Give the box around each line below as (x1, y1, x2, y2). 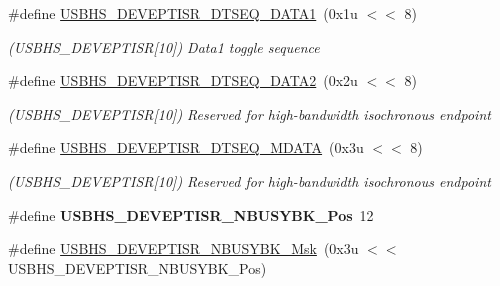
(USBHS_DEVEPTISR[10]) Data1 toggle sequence (8, 36, 320, 57)
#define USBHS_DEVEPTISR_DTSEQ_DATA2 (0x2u (8, 70, 358, 91)
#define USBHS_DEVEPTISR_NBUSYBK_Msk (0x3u (8, 238, 359, 259)
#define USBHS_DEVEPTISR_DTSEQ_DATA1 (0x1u (8, 3, 358, 23)
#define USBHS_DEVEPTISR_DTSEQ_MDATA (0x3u (8, 137, 364, 158)
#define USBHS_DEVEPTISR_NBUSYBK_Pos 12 (8, 204, 374, 225)
